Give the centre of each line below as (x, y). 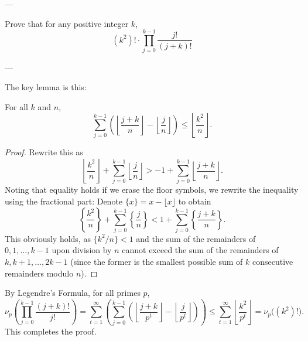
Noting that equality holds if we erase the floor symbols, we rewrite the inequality (152, 190)
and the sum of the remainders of (196, 238)
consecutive (273, 262)
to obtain (195, 201)
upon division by (82, 250)
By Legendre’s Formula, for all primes (73, 293)
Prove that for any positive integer (67, 23)
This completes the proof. (51, 331)
